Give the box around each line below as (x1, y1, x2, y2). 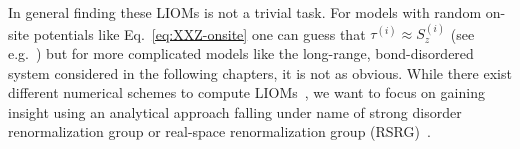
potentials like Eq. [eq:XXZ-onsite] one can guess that (33, 23, 366, 44)
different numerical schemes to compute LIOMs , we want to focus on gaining (8, 82, 485, 103)
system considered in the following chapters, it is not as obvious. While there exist (8, 62, 512, 83)
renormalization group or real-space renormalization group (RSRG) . (8, 121, 431, 142)
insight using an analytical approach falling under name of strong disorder (8, 101, 462, 122)
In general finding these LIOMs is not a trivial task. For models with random (8, 2, 482, 22)
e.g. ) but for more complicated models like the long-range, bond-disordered (8, 42, 474, 63)
